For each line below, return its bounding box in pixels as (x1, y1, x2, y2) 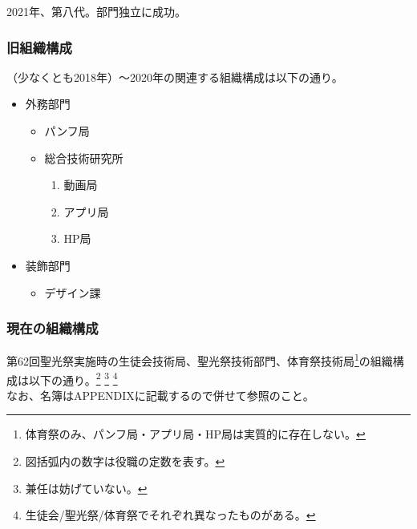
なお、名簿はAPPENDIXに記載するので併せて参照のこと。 (6, 386, 314, 403)
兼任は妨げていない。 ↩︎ (25, 479, 148, 496)
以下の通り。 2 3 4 (28, 369, 118, 388)
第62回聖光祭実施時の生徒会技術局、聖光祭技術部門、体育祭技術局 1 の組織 (6, 350, 393, 369)
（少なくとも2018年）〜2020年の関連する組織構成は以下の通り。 (6, 68, 343, 85)
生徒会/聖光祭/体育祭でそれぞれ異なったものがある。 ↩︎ (25, 507, 316, 523)
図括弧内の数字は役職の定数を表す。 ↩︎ (25, 453, 225, 470)
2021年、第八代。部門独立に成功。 (6, 3, 186, 19)
